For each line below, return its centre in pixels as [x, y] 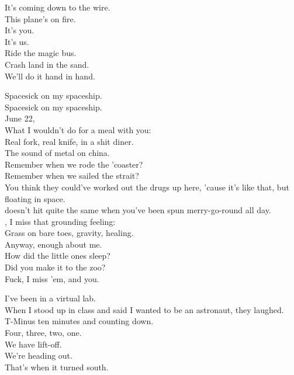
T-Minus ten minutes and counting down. [79, 321]
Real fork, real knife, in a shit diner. [69, 141]
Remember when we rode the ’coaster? [74, 164]
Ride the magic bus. [41, 53]
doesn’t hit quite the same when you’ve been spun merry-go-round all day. [138, 210]
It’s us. [17, 41]
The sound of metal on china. [57, 153]
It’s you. [20, 30]
